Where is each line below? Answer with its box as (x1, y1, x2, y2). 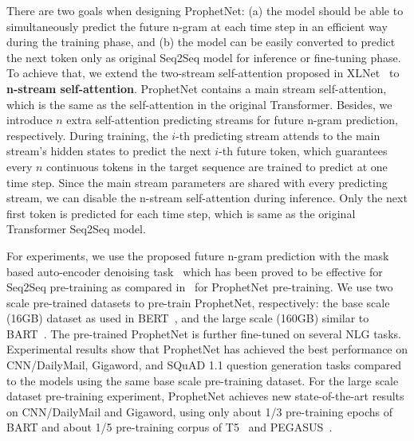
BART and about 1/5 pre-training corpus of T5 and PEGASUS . (6, 419, 333, 435)
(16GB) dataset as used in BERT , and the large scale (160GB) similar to (6, 310, 369, 326)
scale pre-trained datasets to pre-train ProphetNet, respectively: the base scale (6, 294, 390, 310)
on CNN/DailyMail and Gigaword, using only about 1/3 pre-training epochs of (6, 403, 393, 420)
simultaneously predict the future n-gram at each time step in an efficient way (6, 18, 388, 34)
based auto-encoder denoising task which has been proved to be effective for (6, 263, 383, 279)
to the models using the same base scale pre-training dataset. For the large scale (6, 372, 399, 388)
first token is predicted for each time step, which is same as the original (6, 205, 356, 221)
